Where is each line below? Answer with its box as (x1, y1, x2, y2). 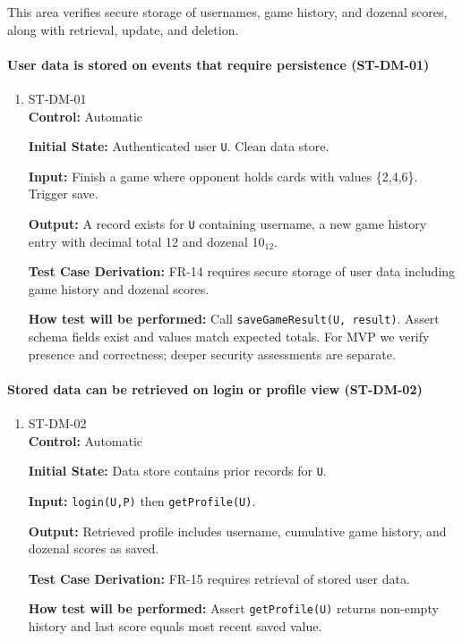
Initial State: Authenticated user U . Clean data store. (28, 137, 329, 156)
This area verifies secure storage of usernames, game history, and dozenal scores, (7, 3, 448, 21)
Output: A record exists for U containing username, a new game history (28, 215, 427, 233)
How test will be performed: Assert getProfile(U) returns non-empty (28, 599, 439, 618)
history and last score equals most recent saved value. (28, 617, 322, 636)
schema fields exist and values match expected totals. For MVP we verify (28, 327, 430, 346)
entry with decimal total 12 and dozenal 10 (28, 232, 265, 250)
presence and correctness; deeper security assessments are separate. (28, 344, 396, 363)
